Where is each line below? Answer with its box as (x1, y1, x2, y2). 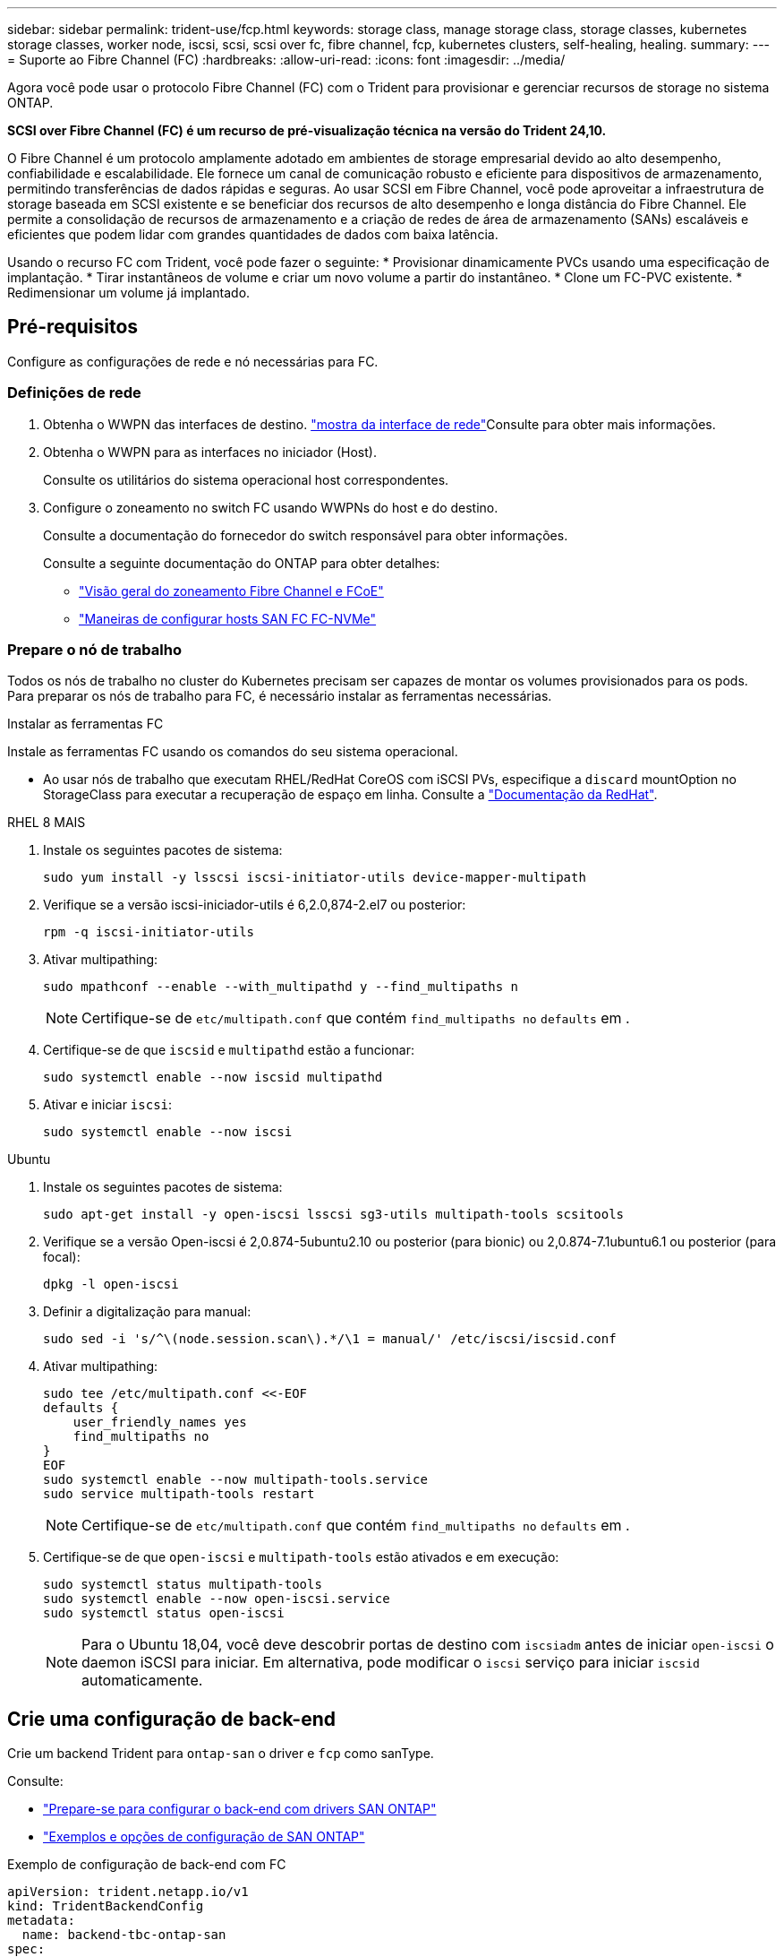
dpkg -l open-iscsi (43, 1277, 179, 1292)
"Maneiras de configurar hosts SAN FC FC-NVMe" (79, 610, 377, 626)
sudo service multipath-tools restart (43, 1487, 315, 1502)
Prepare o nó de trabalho (7, 640, 182, 659)
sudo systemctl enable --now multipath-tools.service (43, 1472, 428, 1487)
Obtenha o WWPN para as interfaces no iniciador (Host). (43, 444, 377, 460)
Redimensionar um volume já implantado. (7, 285, 251, 300)
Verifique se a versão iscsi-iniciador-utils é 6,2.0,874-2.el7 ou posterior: (43, 897, 466, 913)
